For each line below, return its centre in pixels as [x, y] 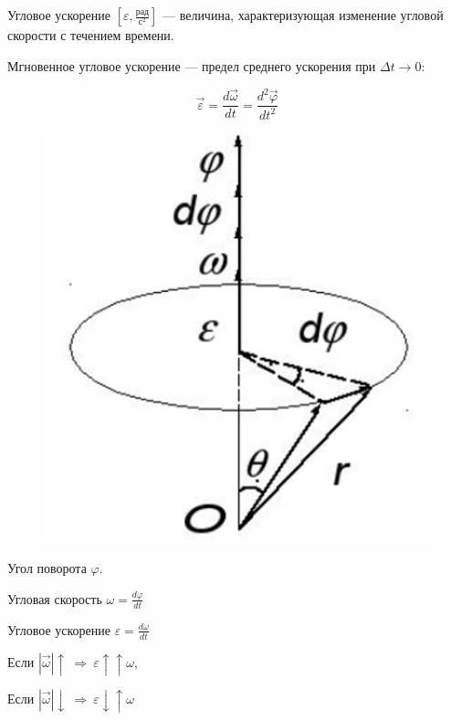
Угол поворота [47, 568]
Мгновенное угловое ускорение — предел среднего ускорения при [192, 65]
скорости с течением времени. [91, 35]
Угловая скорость [55, 598]
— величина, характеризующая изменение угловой [303, 15]
